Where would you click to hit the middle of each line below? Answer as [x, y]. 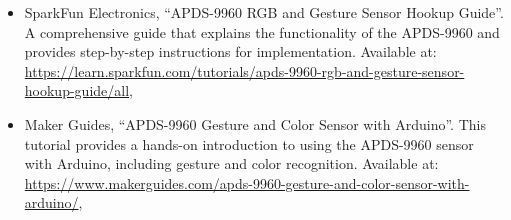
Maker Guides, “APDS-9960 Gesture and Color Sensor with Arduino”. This [255, 123]
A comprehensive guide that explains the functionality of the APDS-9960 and [262, 31]
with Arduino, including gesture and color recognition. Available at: [231, 163]
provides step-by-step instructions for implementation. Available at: [230, 51]
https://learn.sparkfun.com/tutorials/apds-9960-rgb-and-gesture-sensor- [244, 70]
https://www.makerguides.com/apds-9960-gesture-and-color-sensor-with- [247, 182]
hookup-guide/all [77, 90]
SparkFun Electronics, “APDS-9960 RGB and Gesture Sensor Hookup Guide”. [264, 12]
